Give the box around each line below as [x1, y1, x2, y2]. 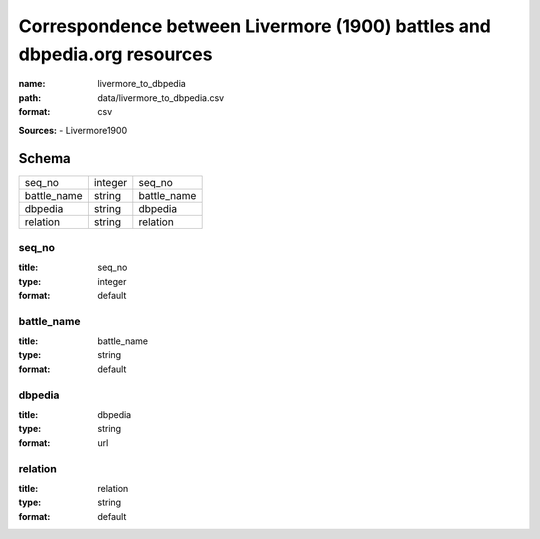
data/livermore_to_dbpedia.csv [97, 91, 225, 104]
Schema [18, 150, 72, 167]
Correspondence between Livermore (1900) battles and [18, 15, 492, 37]
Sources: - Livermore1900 [18, 124, 128, 136]
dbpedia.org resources [18, 43, 213, 65]
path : [18, 91, 42, 104]
